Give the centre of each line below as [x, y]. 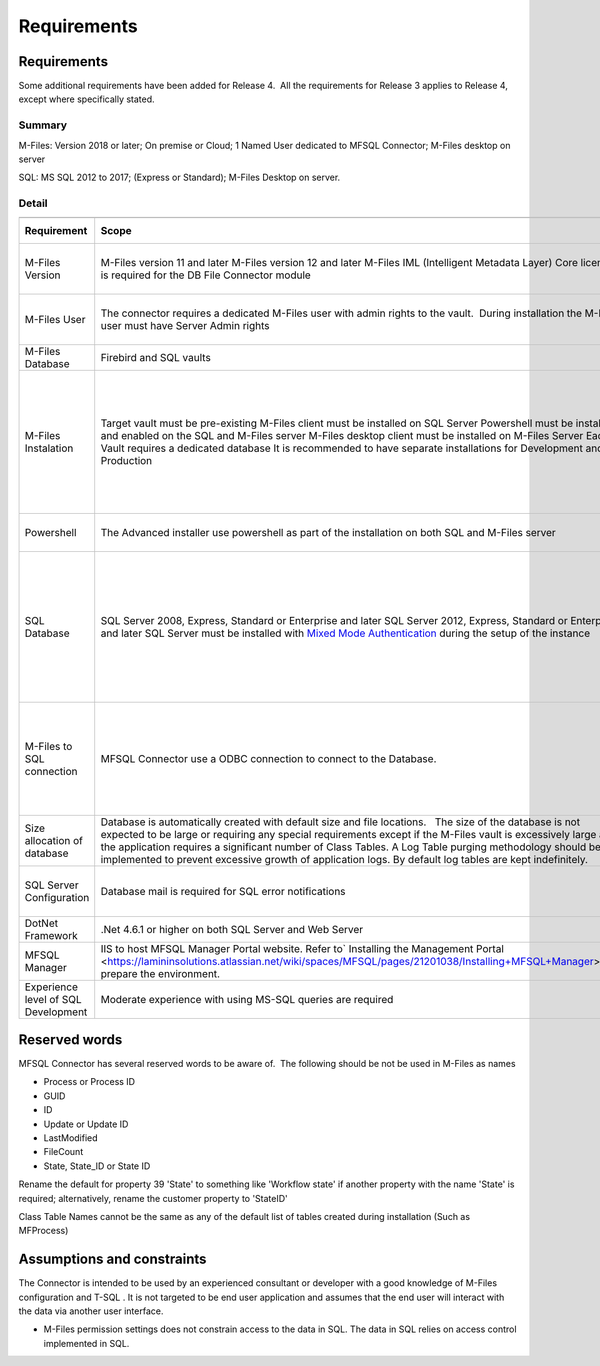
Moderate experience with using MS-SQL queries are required [247, 999]
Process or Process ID [89, 1082]
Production [126, 460]
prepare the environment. [160, 973]
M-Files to [48, 746]
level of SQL [53, 999]
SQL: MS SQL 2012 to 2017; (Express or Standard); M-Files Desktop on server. [179, 177]
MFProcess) [43, 1231]
